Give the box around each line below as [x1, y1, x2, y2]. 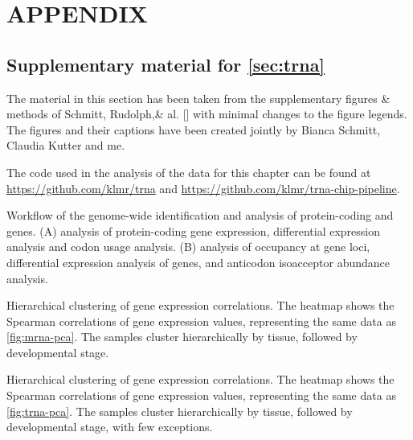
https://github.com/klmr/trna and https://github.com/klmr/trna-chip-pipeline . [6, 179, 400, 196]
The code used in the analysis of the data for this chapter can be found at [6, 163, 371, 180]
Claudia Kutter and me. [6, 137, 125, 154]
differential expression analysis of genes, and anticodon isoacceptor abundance [6, 253, 390, 270]
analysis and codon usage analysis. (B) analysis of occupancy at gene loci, [6, 238, 370, 255]
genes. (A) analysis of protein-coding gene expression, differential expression [6, 222, 381, 239]
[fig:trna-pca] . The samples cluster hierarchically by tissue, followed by [6, 402, 353, 419]
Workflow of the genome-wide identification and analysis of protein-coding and [6, 207, 394, 224]
